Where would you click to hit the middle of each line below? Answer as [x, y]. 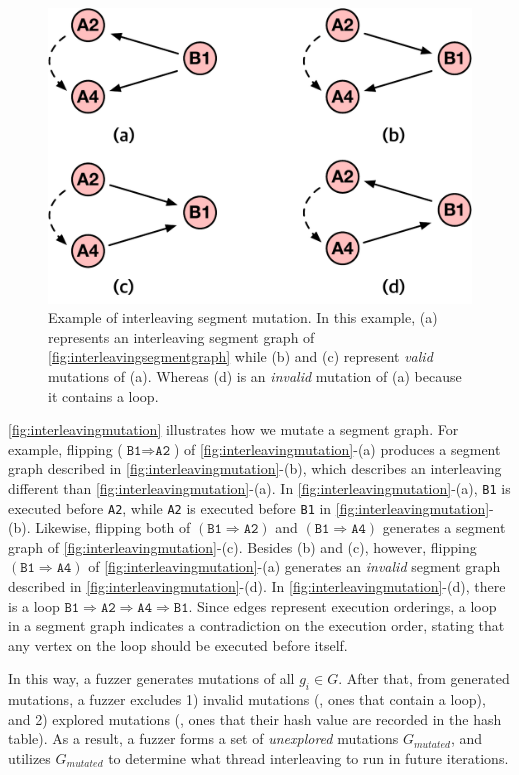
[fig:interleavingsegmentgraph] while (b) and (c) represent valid [240, 356]
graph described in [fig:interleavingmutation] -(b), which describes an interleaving [255, 468]
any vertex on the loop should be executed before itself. [178, 644]
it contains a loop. [103, 395]
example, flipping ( [65, 448]
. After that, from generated [424, 678]
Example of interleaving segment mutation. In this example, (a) [243, 317]
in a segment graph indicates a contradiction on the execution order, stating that [256, 625]
